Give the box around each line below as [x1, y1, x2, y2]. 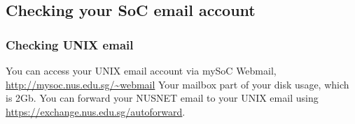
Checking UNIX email [6, 36, 134, 53]
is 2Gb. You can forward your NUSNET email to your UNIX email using [6, 91, 319, 105]
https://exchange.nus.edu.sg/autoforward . [6, 104, 186, 118]
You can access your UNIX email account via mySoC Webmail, [6, 63, 277, 77]
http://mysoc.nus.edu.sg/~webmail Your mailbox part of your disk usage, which [6, 77, 349, 91]
